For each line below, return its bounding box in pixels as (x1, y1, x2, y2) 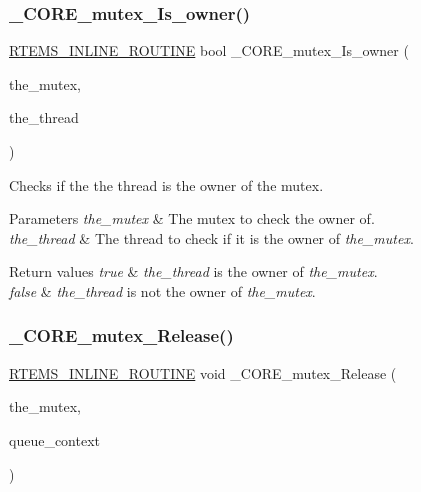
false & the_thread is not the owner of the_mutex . (9, 280, 316, 301)
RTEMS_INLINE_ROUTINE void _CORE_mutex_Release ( (9, 362, 397, 383)
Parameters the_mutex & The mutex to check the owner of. (9, 208, 375, 229)
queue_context (9, 429, 100, 450)
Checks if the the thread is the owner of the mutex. (9, 174, 324, 195)
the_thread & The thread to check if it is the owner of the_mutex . (9, 227, 414, 248)
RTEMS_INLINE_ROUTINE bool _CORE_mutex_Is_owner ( (9, 40, 409, 61)
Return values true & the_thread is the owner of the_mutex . (9, 261, 378, 282)
